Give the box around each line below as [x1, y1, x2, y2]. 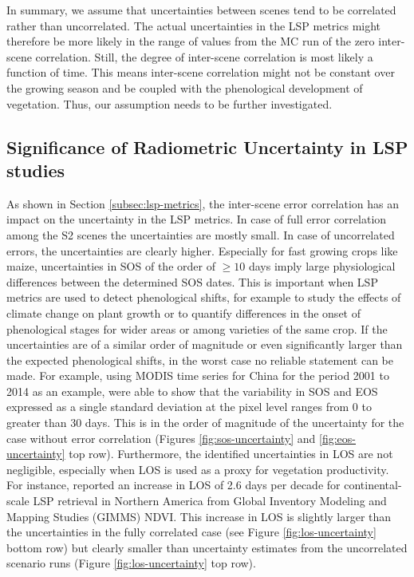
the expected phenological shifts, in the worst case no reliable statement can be [6, 351, 393, 368]
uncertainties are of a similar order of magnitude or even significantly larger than [6, 336, 403, 353]
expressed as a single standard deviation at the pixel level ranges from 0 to [6, 398, 372, 415]
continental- [344, 476, 402, 493]
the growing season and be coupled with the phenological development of [6, 79, 363, 96]
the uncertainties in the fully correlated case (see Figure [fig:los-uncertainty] [6, 524, 377, 540]
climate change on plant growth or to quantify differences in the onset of [6, 304, 361, 321]
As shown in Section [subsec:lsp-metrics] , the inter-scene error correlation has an [6, 195, 400, 211]
